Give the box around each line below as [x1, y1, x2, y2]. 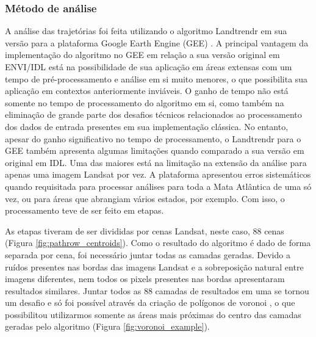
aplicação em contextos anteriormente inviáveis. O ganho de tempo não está [5, 84, 289, 97]
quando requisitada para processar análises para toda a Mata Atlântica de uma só [5, 179, 312, 192]
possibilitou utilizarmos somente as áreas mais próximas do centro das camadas [5, 308, 301, 321]
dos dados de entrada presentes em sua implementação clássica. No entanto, [5, 120, 289, 132]
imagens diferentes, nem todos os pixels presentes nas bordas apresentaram [5, 272, 285, 285]
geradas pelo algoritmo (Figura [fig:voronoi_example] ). [5, 320, 210, 333]
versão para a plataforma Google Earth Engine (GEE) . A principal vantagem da [5, 36, 309, 49]
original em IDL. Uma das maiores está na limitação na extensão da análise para [5, 156, 307, 168]
